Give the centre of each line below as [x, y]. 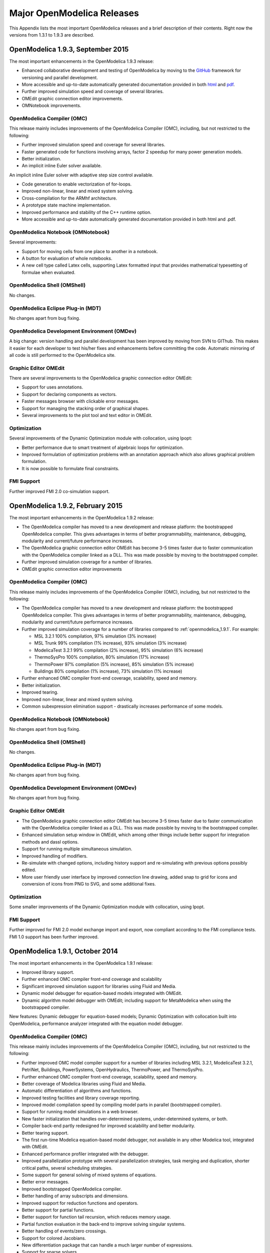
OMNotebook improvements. [51, 106]
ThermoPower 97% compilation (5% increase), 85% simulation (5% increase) [114, 664]
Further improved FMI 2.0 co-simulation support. [59, 491]
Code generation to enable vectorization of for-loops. [77, 184]
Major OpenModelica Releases [74, 13]
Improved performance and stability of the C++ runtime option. [87, 212]
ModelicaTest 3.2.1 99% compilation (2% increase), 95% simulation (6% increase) [119, 650]
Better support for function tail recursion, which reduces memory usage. [96, 1217]
